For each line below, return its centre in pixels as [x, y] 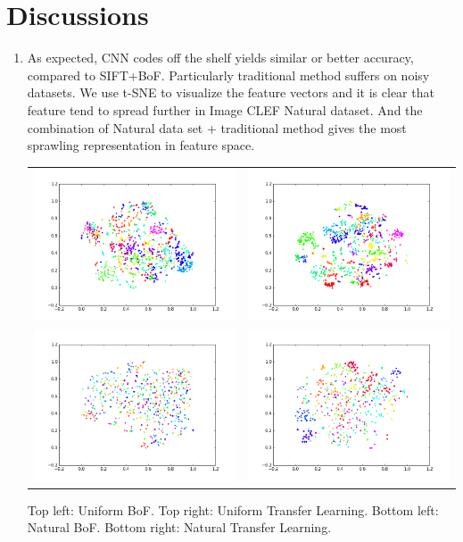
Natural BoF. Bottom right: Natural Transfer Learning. [179, 527]
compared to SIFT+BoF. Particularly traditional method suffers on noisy [228, 75]
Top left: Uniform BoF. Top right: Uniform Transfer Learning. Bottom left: [233, 509]
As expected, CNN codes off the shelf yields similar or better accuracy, [220, 58]
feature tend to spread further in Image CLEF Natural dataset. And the [225, 109]
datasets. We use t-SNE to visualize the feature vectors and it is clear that [231, 92]
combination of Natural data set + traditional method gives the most [217, 127]
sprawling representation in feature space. [141, 145]
